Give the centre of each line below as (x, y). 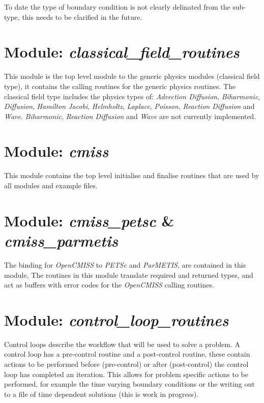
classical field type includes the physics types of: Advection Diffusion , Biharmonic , (132, 96)
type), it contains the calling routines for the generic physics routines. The (120, 86)
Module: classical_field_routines (122, 52)
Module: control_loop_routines (116, 320)
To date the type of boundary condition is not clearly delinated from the (117, 7)
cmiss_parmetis (61, 240)
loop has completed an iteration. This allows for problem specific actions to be (126, 374)
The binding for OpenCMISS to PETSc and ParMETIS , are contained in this (125, 264)
